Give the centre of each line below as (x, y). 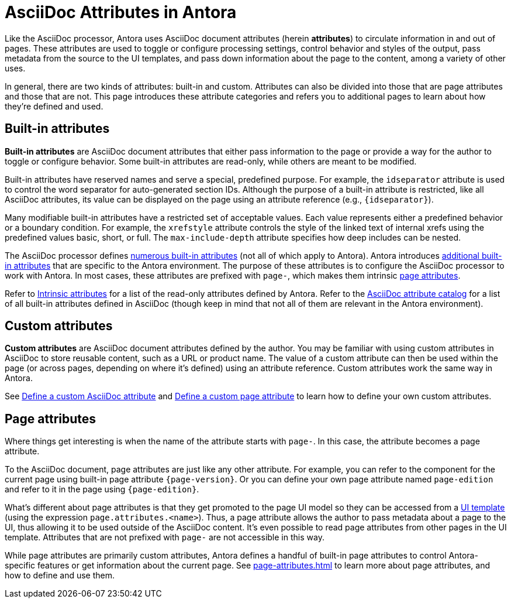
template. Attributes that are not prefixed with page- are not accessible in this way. (165, 537)
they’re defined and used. (54, 106)
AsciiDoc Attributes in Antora (121, 12)
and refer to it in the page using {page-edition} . (102, 489)
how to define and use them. (60, 575)
